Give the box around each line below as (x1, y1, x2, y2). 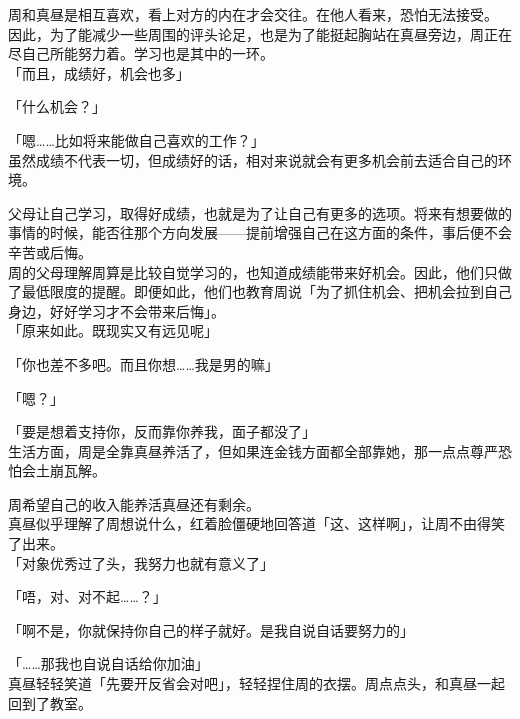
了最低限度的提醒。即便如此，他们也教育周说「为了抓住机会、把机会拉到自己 (8, 281, 512, 302)
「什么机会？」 (8, 96, 106, 117)
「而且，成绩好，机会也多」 (8, 62, 190, 83)
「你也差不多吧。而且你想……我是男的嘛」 (8, 353, 279, 374)
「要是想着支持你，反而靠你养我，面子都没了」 (8, 421, 316, 442)
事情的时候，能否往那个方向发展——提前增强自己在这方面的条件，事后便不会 (8, 222, 512, 243)
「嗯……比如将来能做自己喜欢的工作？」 (8, 129, 265, 150)
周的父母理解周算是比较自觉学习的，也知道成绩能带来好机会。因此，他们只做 (8, 261, 512, 282)
